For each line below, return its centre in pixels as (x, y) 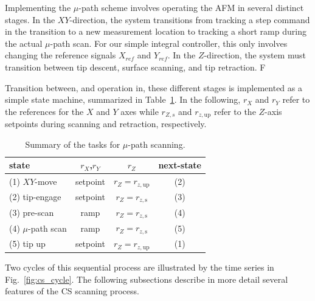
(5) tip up (27, 244)
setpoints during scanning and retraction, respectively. (106, 124)
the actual (24, 43)
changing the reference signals (61, 55)
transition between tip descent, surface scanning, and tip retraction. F (135, 67)
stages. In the (30, 19)
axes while (140, 111)
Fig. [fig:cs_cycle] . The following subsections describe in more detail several (147, 279)
